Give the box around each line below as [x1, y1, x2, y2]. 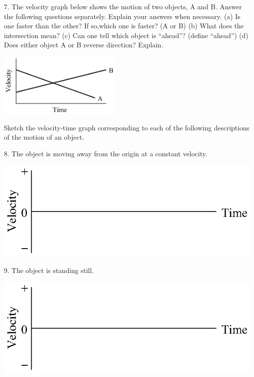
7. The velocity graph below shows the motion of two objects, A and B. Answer [4, 1, 242, 11]
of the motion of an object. [4, 132, 85, 142]
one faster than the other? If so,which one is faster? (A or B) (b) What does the [4, 21, 244, 31]
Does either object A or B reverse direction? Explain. [4, 40, 164, 50]
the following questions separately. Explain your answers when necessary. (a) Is [4, 11, 240, 21]
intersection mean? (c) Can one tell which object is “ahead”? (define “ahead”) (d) [4, 30, 249, 40]
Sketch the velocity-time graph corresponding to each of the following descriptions [4, 122, 250, 132]
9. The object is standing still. [4, 265, 94, 275]
